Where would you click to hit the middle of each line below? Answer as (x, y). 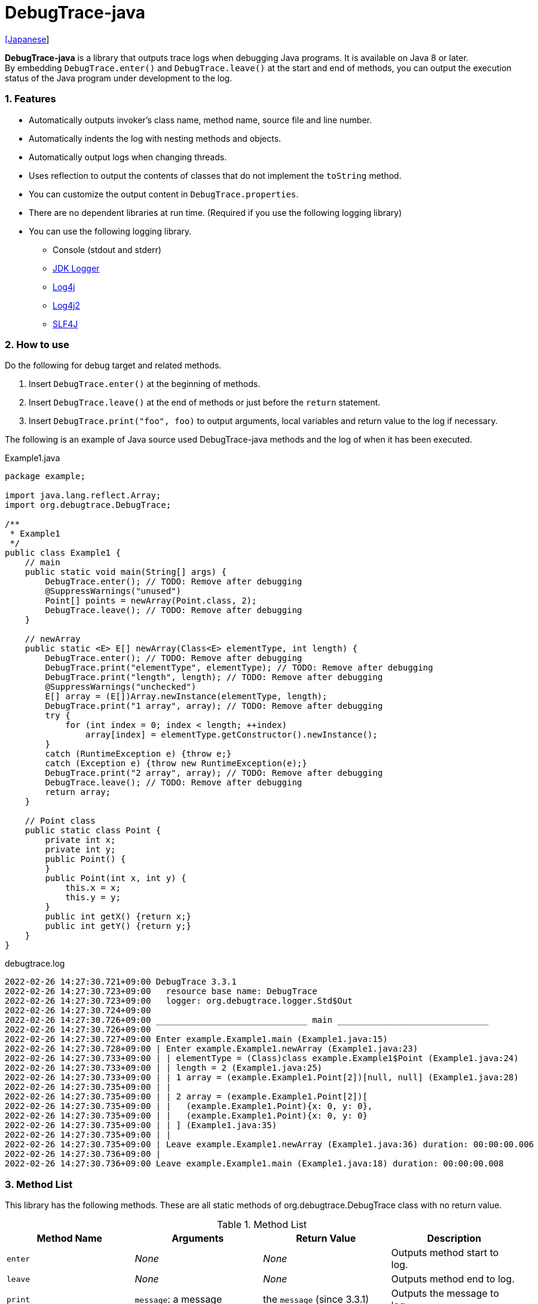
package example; (45, 476)
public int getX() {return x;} (118, 917)
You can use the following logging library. (110, 231)
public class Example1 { (63, 553)
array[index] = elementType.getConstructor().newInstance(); (231, 735)
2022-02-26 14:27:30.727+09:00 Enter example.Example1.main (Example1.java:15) (196, 1039)
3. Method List (39, 1184)
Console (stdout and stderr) (107, 249)
